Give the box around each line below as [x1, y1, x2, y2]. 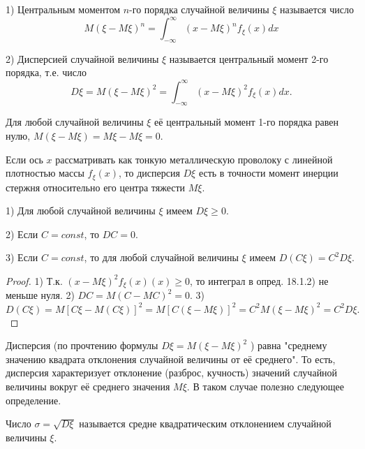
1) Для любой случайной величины [6, 203, 156, 218]
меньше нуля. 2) [6, 288, 75, 302]
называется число [280, 2, 354, 16]
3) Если [6, 250, 38, 265]
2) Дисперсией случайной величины [6, 51, 159, 66]
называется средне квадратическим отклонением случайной [79, 416, 332, 431]
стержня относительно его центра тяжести [6, 179, 186, 194]
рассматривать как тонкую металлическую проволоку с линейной [55, 152, 333, 166]
